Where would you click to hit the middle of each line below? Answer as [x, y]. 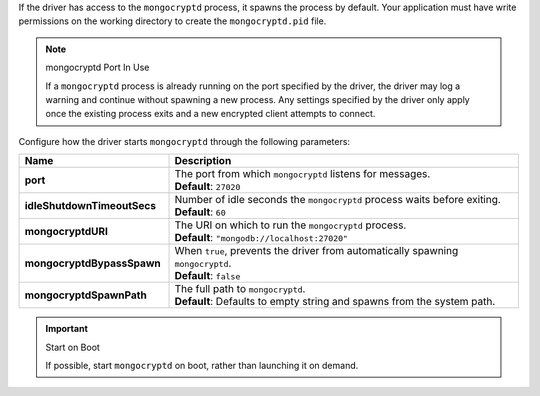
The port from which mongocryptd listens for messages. [302, 174]
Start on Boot [72, 347]
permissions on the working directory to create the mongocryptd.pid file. [172, 21]
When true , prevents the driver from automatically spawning [316, 251]
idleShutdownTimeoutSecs [90, 206]
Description [203, 161]
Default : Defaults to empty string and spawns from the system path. [335, 302]
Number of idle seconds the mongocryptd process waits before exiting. [338, 200]
